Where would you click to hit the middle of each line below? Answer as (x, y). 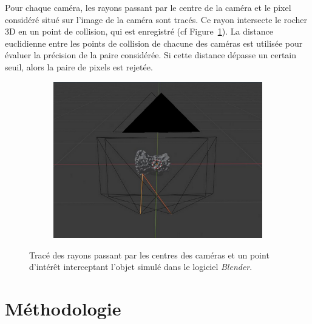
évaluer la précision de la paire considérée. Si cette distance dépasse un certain (151, 55)
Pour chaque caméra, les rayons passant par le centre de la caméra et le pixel (148, 7)
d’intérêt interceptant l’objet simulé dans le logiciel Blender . (141, 267)
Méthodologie (63, 309)
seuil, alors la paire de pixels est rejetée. (79, 66)
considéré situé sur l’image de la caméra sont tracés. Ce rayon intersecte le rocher (156, 19)
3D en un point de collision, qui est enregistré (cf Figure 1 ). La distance (139, 31)
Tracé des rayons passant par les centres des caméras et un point (149, 255)
